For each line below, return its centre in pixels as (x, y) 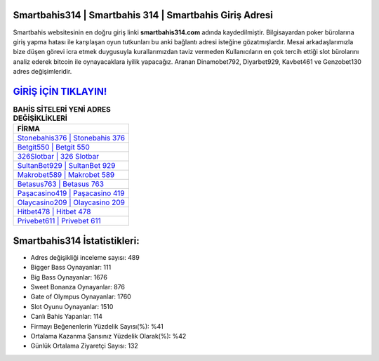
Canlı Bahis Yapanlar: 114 (67, 317)
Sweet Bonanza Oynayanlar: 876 (78, 287)
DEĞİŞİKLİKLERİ (40, 118)
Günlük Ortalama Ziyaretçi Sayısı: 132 (84, 346)
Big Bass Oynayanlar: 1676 (69, 277)
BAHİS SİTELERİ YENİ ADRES (62, 110)
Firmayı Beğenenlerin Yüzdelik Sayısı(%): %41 (97, 326)
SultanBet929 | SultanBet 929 (66, 166)
